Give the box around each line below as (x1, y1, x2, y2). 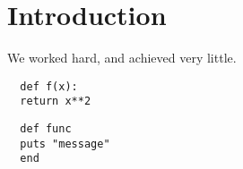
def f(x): (20, 80, 78, 93)
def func (20, 123, 72, 136)
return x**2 (20, 95, 91, 108)
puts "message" (20, 137, 110, 150)
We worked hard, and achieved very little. (7, 48, 237, 67)
